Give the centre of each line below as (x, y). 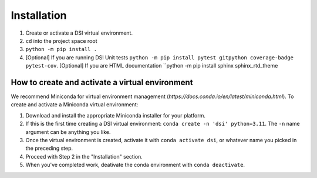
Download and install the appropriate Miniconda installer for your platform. (115, 115)
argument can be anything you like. (68, 132)
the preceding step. (49, 148)
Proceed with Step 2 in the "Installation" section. (84, 156)
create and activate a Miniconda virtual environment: (75, 105)
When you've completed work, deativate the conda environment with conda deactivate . (135, 165)
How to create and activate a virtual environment (102, 82)
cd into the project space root (61, 41)
